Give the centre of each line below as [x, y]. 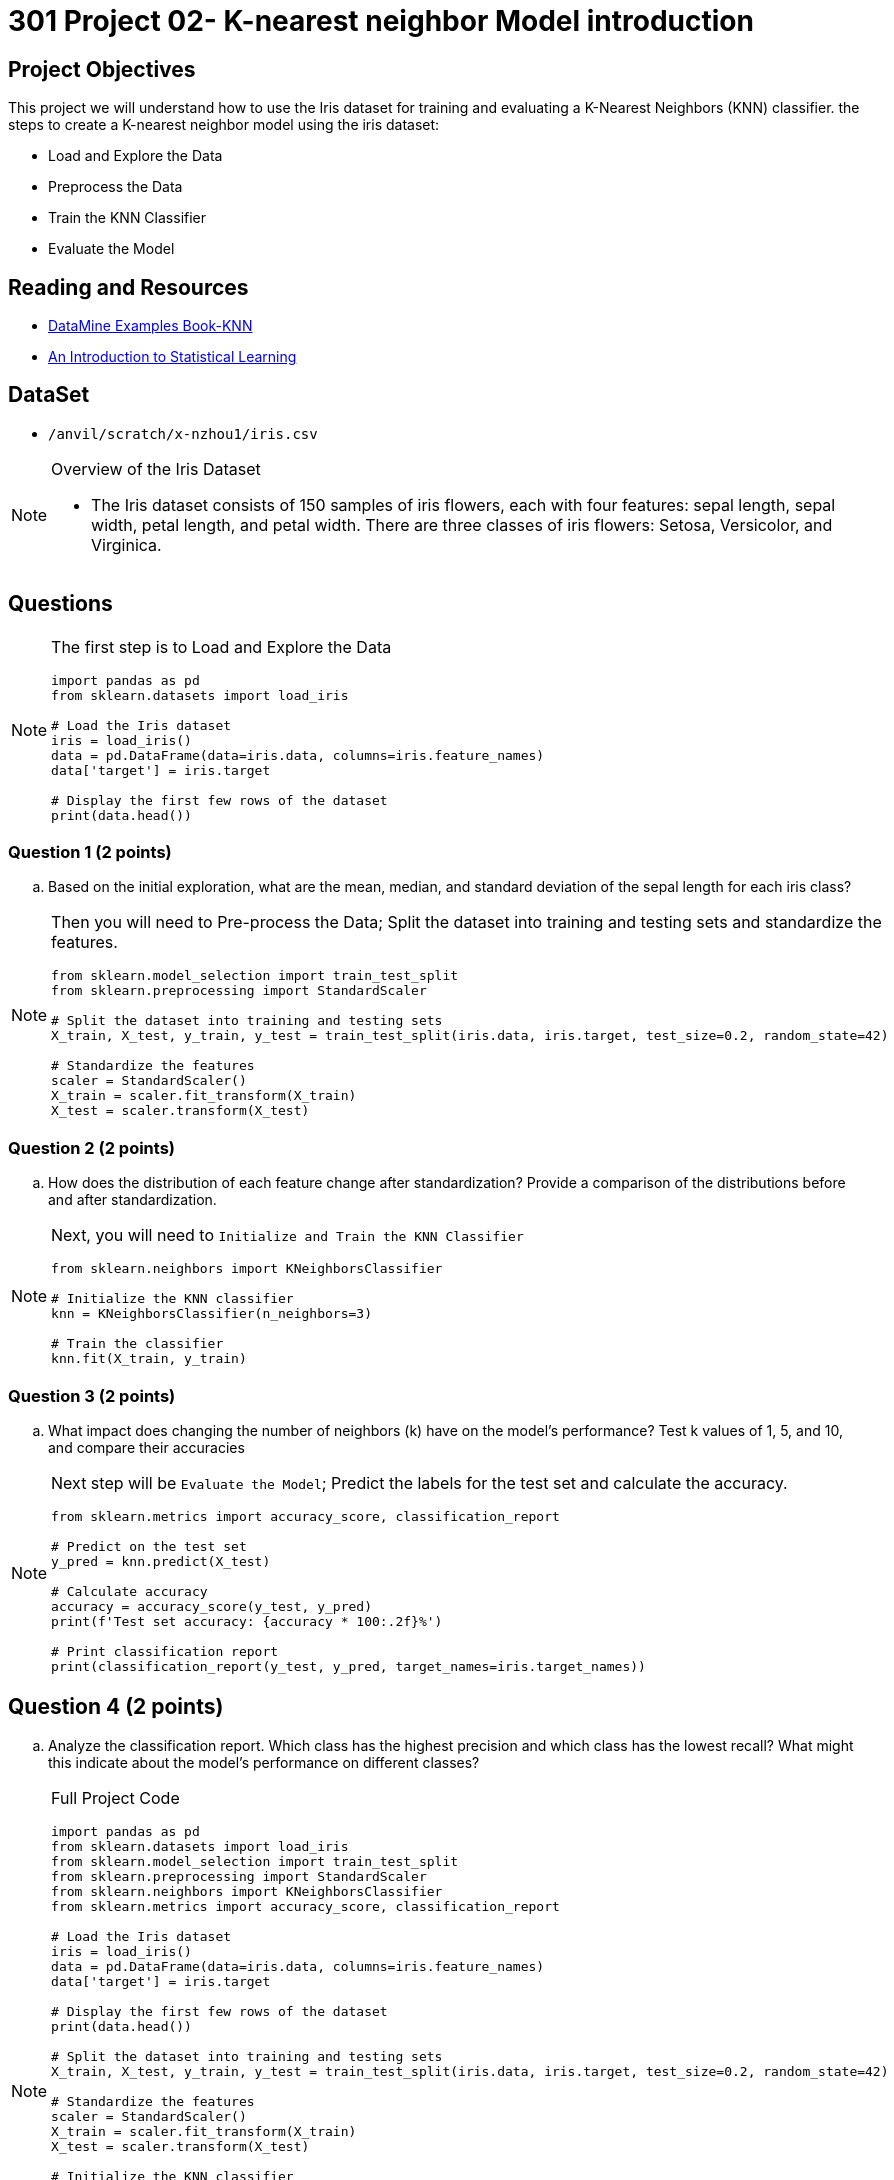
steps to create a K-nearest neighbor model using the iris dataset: [224, 125]
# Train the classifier [137, 1344]
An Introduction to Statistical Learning [172, 357]
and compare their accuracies [146, 1447]
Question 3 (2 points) [92, 1395]
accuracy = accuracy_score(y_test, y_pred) [211, 1606]
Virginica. [126, 544]
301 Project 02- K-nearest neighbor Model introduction [381, 21]
